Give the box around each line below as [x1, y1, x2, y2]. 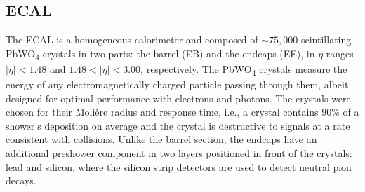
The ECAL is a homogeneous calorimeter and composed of [6, 32, 258, 47]
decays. [6, 173, 36, 188]
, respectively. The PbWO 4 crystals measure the [140, 61, 347, 78]
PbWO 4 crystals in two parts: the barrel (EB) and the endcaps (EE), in [6, 46, 315, 62]
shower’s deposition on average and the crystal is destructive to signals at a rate [6, 118, 350, 132]
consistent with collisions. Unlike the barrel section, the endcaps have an [6, 132, 317, 146]
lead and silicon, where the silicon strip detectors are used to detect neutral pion [6, 159, 352, 174]
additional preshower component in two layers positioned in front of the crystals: [6, 146, 352, 160]
